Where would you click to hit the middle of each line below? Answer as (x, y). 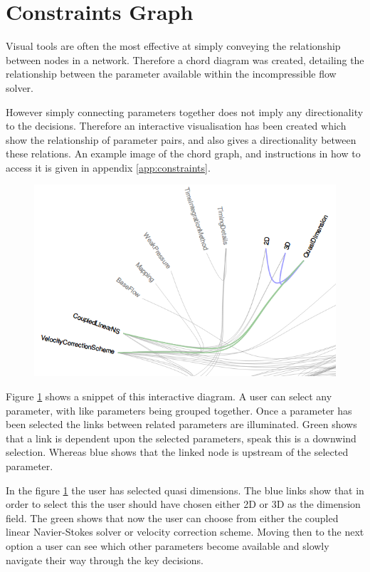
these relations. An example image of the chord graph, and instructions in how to (183, 154)
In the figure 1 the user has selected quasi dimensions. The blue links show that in (185, 490)
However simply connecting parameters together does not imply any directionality (185, 111)
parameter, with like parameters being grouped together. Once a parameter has (179, 410)
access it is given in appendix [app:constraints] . (108, 167)
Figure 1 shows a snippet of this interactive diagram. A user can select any (169, 396)
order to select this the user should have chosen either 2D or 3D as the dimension (183, 504)
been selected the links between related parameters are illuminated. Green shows (181, 424)
